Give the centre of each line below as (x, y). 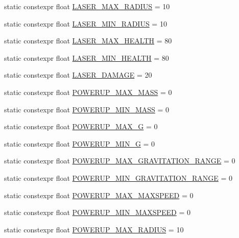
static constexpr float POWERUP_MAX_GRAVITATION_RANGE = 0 (120, 161)
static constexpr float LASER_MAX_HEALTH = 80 (88, 41)
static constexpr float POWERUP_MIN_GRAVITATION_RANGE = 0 (118, 177)
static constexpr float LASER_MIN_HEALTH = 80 (87, 57)
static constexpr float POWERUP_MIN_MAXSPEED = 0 (98, 212)
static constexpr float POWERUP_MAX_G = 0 (81, 126)
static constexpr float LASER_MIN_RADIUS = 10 (86, 23)
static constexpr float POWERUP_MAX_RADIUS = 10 (94, 229)
